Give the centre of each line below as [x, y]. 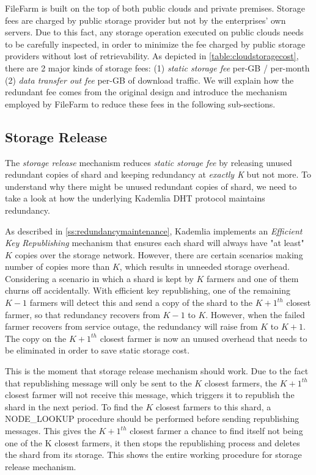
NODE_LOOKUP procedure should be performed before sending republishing [152, 419]
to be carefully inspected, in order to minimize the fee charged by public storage [155, 44]
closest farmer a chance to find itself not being [216, 431]
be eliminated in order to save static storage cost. [97, 350]
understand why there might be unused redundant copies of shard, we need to [151, 186]
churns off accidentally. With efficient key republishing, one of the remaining [148, 290]
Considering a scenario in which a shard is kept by [99, 278]
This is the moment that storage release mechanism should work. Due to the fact [157, 371]
